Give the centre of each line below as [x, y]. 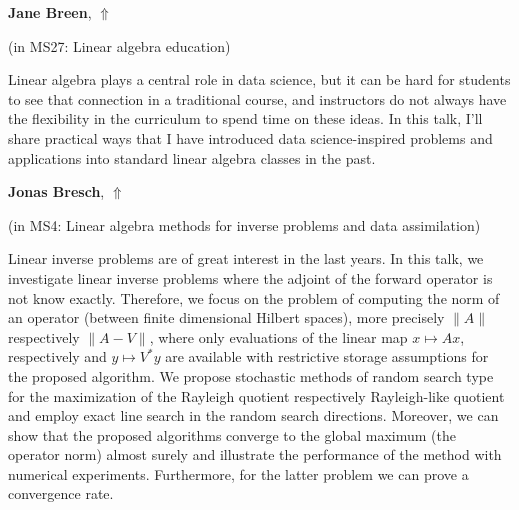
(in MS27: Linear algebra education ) [119, 45]
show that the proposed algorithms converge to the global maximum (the [232, 434]
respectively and [57, 356]
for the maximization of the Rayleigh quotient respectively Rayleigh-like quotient [256, 395]
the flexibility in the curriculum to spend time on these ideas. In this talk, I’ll [245, 118]
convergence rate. [61, 493]
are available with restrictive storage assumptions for [327, 356]
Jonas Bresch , [56, 191]
